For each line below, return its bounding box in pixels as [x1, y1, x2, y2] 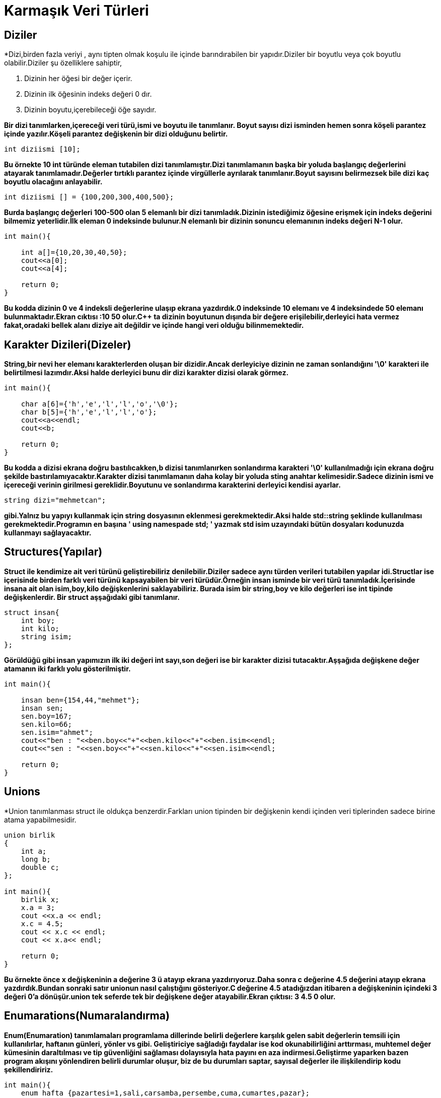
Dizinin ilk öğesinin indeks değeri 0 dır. [24, 90, 152, 99]
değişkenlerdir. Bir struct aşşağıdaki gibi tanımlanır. [4, 592, 180, 601]
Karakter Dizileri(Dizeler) [4, 338, 131, 351]
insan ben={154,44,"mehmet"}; [21, 696, 140, 704]
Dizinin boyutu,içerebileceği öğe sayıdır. [24, 105, 157, 114]
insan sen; [21, 704, 64, 712]
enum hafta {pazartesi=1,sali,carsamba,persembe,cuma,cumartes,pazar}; [21, 1088, 310, 1097]
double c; [21, 863, 59, 871]
